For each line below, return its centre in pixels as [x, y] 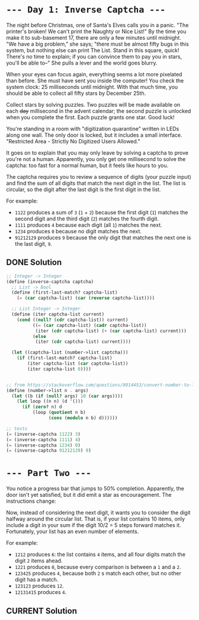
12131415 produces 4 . [41, 592]
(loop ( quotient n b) [59, 413]
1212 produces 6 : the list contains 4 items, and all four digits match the [100, 554]
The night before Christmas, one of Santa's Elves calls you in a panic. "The [97, 25]
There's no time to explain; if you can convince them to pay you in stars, [94, 56]
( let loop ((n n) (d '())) [50, 401]
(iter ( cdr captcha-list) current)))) [83, 342]
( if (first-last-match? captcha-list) [65, 358]
